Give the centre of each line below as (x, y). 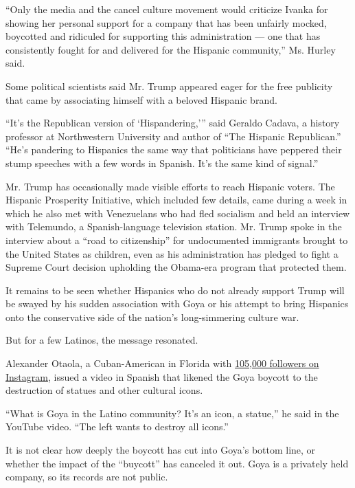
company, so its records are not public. (87, 477)
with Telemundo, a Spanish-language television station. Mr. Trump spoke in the (174, 226)
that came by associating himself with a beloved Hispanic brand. (141, 99)
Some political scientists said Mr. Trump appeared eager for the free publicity (169, 86)
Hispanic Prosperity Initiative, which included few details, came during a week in (176, 200)
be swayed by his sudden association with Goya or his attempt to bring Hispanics (177, 303)
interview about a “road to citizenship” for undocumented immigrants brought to (177, 240)
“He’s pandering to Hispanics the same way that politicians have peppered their (174, 149)
